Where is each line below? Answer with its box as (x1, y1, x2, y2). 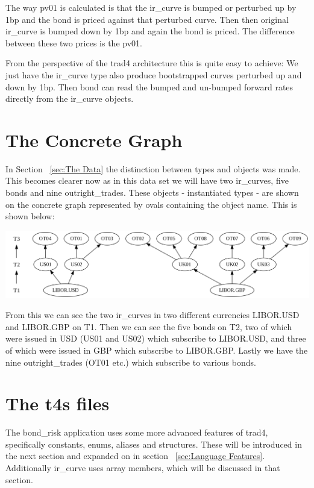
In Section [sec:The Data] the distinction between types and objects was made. (5, 162, 301, 175)
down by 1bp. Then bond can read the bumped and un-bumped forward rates (5, 80, 294, 93)
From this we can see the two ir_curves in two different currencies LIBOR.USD (5, 308, 300, 321)
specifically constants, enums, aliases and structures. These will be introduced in (5, 437, 302, 450)
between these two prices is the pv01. (5, 36, 142, 49)
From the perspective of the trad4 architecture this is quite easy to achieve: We (5, 57, 298, 69)
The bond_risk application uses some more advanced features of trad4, (5, 426, 268, 439)
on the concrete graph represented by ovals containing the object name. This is (5, 198, 297, 210)
